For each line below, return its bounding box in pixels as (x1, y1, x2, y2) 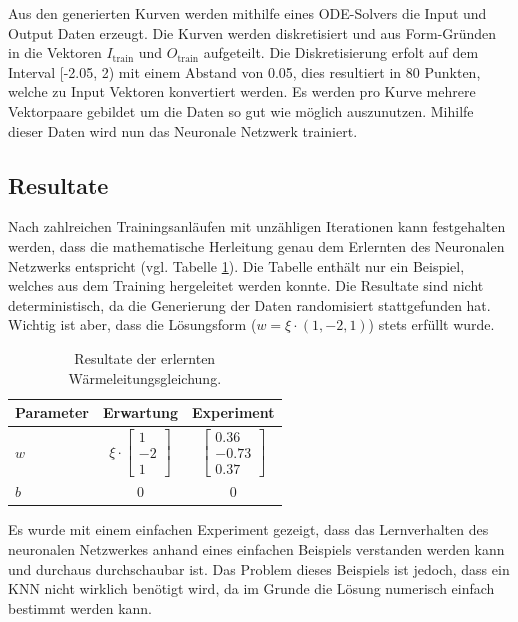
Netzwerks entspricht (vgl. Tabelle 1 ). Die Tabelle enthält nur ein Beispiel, (8, 255, 465, 276)
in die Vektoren (8, 42, 102, 63)
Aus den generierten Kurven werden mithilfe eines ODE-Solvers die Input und (8, 3, 487, 23)
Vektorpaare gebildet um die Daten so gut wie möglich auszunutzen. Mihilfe (8, 100, 474, 121)
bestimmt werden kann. (8, 597, 153, 618)
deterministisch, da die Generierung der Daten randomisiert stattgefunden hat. (8, 294, 491, 315)
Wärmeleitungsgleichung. (68, 367, 222, 388)
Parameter (15, 402, 89, 423)
